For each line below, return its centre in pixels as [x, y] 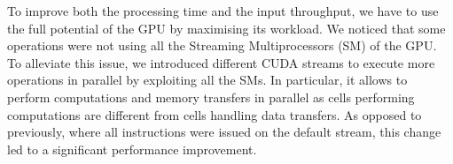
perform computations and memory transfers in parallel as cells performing [211, 97]
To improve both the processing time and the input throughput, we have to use [223, 11]
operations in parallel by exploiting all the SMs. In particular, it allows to [207, 80]
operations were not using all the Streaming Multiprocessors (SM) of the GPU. [222, 45]
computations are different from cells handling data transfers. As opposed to [215, 114]
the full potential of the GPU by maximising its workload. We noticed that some [226, 28]
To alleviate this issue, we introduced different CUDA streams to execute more [221, 62]
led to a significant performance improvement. [132, 149]
